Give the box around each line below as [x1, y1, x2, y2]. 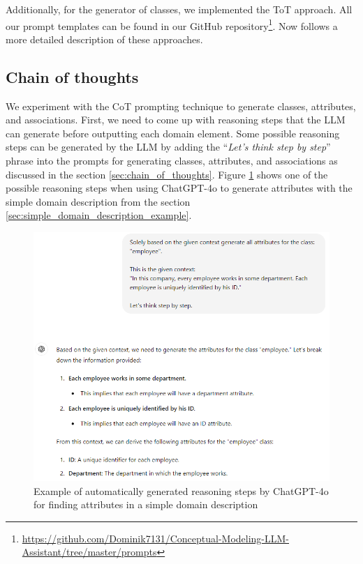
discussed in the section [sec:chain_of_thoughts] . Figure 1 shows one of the [6, 167, 328, 181]
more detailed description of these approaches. [6, 31, 203, 46]
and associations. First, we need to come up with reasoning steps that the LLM [6, 112, 346, 127]
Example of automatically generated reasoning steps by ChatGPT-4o [34, 483, 329, 498]
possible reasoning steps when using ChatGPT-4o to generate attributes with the [6, 181, 353, 195]
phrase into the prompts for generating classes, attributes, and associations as [6, 153, 338, 168]
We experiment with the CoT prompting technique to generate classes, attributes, [6, 98, 356, 113]
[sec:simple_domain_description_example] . [6, 208, 192, 222]
